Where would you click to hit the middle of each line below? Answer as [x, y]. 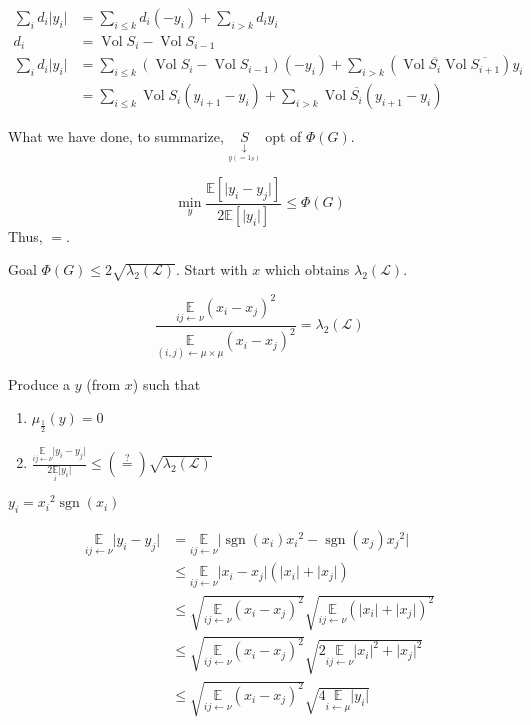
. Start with [211, 269]
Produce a [39, 383]
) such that [166, 383]
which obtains [307, 269]
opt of [283, 136]
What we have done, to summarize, [116, 136]
